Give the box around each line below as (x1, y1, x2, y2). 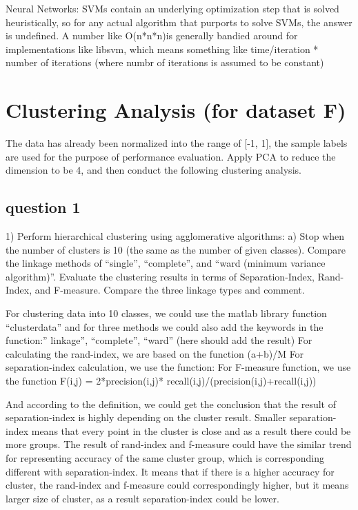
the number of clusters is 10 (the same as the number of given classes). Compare (6, 242, 346, 256)
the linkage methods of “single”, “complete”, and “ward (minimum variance (6, 256, 326, 270)
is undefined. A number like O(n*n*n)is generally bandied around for (6, 28, 298, 43)
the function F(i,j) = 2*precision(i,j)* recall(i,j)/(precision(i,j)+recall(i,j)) (6, 374, 317, 388)
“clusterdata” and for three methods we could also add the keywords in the (6, 319, 324, 334)
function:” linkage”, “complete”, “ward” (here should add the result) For (6, 333, 312, 347)
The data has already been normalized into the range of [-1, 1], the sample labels (6, 136, 348, 150)
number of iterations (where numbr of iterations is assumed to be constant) (6, 55, 324, 70)
